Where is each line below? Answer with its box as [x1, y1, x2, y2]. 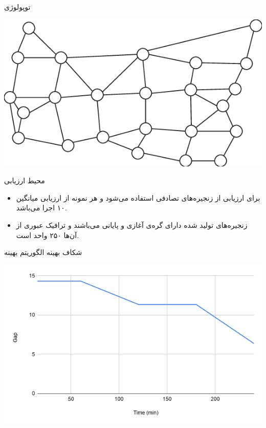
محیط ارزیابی [4, 175, 45, 186]
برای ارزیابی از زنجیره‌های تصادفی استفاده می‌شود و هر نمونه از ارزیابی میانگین [16, 192, 260, 203]
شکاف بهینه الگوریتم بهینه [4, 247, 82, 258]
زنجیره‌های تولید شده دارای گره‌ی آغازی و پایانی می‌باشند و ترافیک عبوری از [16, 219, 248, 230]
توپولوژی [4, 2, 31, 12]
